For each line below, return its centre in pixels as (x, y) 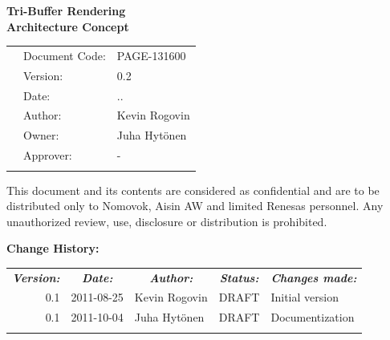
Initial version (305, 297)
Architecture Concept (68, 26)
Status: (239, 277)
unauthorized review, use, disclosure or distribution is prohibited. (167, 221)
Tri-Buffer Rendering (66, 10)
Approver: (48, 155)
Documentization (313, 317)
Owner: (41, 135)
